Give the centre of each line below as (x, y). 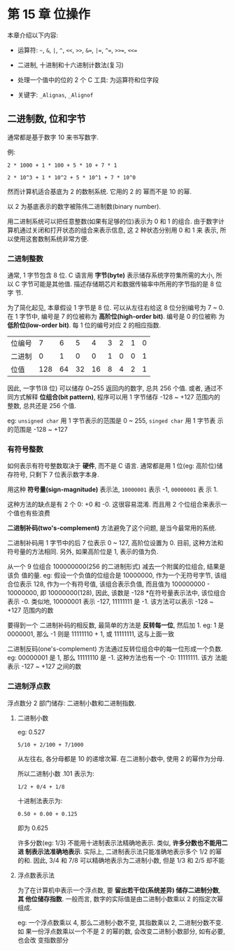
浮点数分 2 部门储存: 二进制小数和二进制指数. (72, 703)
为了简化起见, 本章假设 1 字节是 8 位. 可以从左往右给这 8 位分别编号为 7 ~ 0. (116, 308)
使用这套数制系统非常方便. (51, 238)
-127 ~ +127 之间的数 (51, 666)
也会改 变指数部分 (43, 940)
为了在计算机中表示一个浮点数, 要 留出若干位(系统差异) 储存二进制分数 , (119, 890)
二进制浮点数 (29, 686)
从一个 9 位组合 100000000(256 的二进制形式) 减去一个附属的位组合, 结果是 (116, 567)
